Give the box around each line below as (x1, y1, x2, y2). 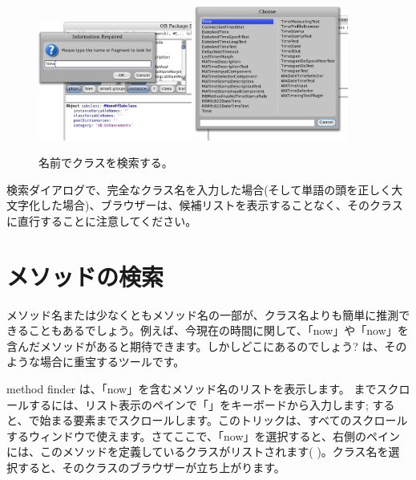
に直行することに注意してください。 (6, 212, 197, 229)
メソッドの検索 (6, 259, 164, 292)
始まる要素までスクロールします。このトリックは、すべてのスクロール (39, 412, 408, 429)
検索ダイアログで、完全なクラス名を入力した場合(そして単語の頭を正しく (6, 181, 392, 197)
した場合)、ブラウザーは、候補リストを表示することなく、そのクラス (39, 197, 403, 214)
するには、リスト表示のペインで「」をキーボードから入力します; (28, 396, 369, 413)
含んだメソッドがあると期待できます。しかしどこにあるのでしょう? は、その (6, 337, 407, 354)
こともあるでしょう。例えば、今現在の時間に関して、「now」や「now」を (28, 322, 409, 339)
